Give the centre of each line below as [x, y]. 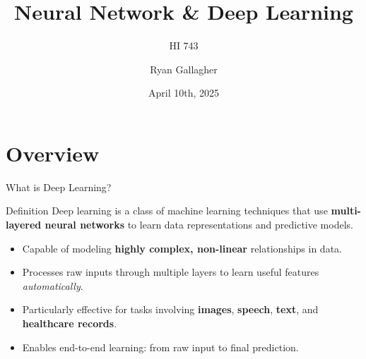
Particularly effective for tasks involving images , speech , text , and [170, 309]
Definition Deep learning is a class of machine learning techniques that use [167, 211]
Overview [53, 153]
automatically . [53, 285]
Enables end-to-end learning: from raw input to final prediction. [160, 347]
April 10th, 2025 [183, 93]
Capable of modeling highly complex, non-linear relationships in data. [182, 248]
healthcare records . [70, 323]
